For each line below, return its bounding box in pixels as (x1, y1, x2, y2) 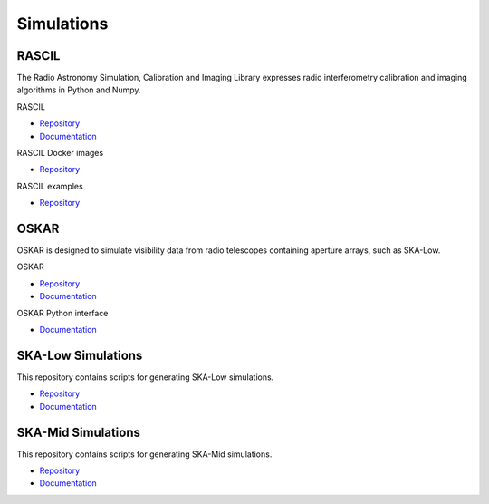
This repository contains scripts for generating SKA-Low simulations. (16, 372, 274, 383)
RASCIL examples (16, 180, 83, 191)
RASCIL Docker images (16, 148, 104, 159)
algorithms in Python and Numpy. (16, 84, 141, 95)
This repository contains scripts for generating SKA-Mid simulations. (16, 449, 273, 460)
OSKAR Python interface (16, 307, 109, 318)
